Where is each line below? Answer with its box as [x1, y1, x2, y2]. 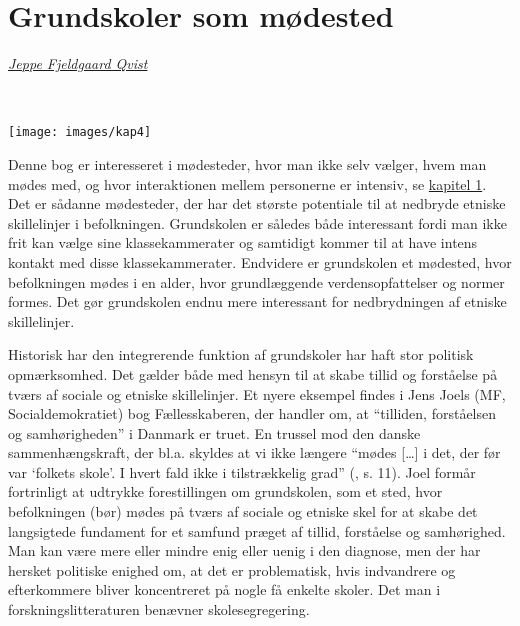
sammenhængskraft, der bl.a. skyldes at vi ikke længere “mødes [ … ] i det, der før [8, 442, 501, 463]
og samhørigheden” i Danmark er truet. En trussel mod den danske [8, 422, 421, 443]
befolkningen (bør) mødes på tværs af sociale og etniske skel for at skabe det [8, 501, 478, 522]
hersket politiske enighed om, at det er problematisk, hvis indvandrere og [8, 559, 456, 580]
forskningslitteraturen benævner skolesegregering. [8, 599, 310, 620]
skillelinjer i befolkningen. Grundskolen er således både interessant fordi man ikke [8, 212, 507, 233]
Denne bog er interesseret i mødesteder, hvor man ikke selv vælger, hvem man [8, 153, 487, 174]
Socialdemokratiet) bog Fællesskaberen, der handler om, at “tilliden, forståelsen [8, 403, 497, 424]
